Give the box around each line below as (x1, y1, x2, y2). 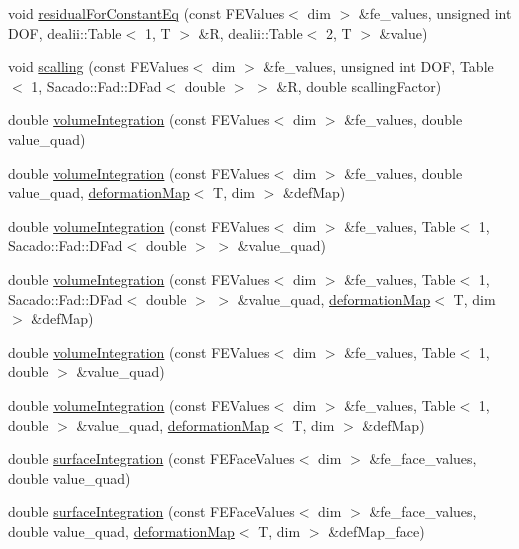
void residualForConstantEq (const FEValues (8, 3, 285, 23)
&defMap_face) (328, 520, 425, 541)
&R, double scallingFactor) (276, 75, 442, 96)
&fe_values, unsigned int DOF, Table (263, 56, 494, 77)
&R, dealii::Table (198, 22, 303, 43)
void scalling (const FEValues (8, 56, 189, 77)
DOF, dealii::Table (8, 22, 122, 43)
